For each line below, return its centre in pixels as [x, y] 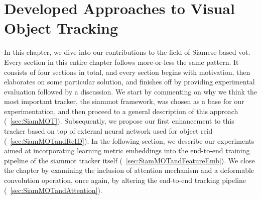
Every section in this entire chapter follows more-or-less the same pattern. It [121, 62]
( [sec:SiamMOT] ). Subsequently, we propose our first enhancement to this [119, 121]
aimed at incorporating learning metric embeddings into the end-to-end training [127, 151]
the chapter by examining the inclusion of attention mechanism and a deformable [129, 170]
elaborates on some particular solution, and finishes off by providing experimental [129, 82]
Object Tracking [61, 28]
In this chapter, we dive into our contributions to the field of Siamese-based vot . [127, 52]
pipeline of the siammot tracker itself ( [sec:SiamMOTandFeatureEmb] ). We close [129, 160]
